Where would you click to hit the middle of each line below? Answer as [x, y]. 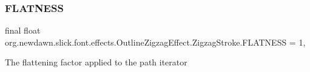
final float [23, 30]
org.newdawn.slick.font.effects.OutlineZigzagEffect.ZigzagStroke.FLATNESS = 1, [155, 42]
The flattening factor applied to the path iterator [96, 62]
